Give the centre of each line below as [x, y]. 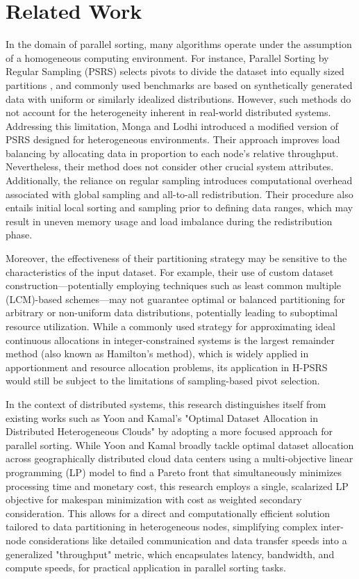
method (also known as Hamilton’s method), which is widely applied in [157, 353]
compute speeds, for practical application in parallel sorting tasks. [146, 568]
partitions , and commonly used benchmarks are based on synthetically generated [179, 84]
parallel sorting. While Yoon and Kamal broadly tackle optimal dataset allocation [180, 445]
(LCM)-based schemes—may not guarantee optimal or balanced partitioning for [176, 299]
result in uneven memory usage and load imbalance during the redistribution [169, 221]
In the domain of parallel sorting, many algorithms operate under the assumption [179, 44]
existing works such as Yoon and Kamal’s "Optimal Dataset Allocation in [162, 417]
